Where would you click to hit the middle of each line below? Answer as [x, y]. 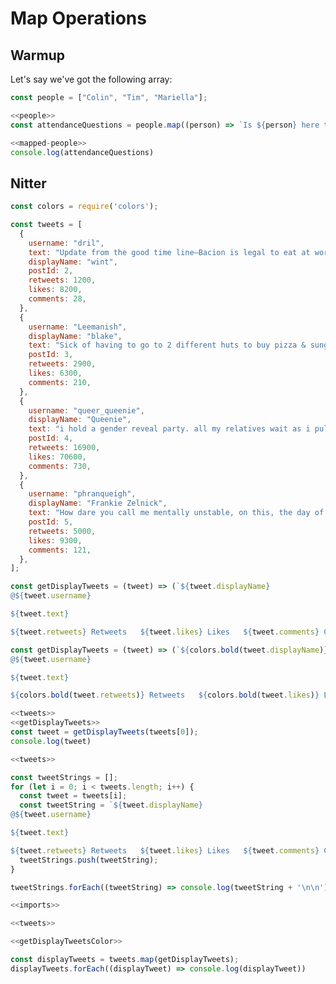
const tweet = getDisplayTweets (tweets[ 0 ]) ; [104, 732]
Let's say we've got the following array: [91, 79]
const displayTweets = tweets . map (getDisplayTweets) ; [125, 960]
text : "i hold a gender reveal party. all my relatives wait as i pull [180, 429]
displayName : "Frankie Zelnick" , [98, 503]
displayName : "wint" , [73, 262]
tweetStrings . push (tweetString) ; [89, 860]
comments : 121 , [60, 550]
